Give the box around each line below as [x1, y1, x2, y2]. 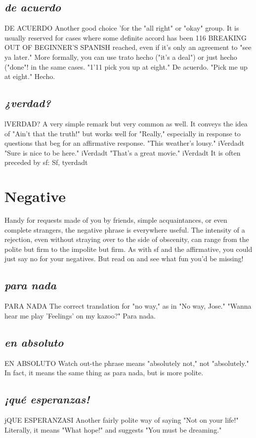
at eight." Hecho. [4, 71, 55, 81]
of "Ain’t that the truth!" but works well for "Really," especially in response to [4, 128, 241, 138]
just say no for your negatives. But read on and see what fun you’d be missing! [4, 253, 244, 264]
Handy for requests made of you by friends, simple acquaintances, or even [4, 215, 227, 225]
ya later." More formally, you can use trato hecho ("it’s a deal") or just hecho [4, 51, 237, 62]
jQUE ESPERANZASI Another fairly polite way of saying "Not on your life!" [4, 415, 239, 425]
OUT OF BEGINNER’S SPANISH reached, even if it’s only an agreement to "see [4, 42, 252, 52]
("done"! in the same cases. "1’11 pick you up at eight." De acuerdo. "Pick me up [4, 61, 248, 72]
